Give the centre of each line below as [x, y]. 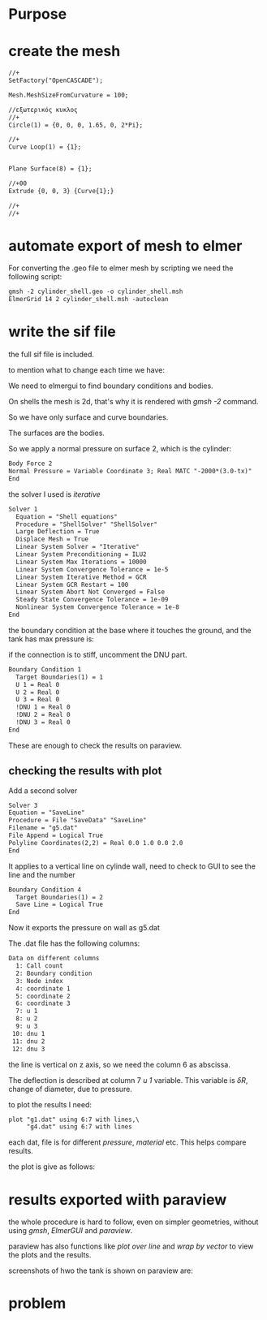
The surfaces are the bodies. [57, 433]
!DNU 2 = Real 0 [43, 715]
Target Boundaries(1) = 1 [60, 677]
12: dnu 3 [28, 1049]
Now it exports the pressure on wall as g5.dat [84, 928]
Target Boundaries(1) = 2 [60, 897]
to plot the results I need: [50, 1104]
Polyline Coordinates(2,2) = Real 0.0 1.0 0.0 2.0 [96, 843]
